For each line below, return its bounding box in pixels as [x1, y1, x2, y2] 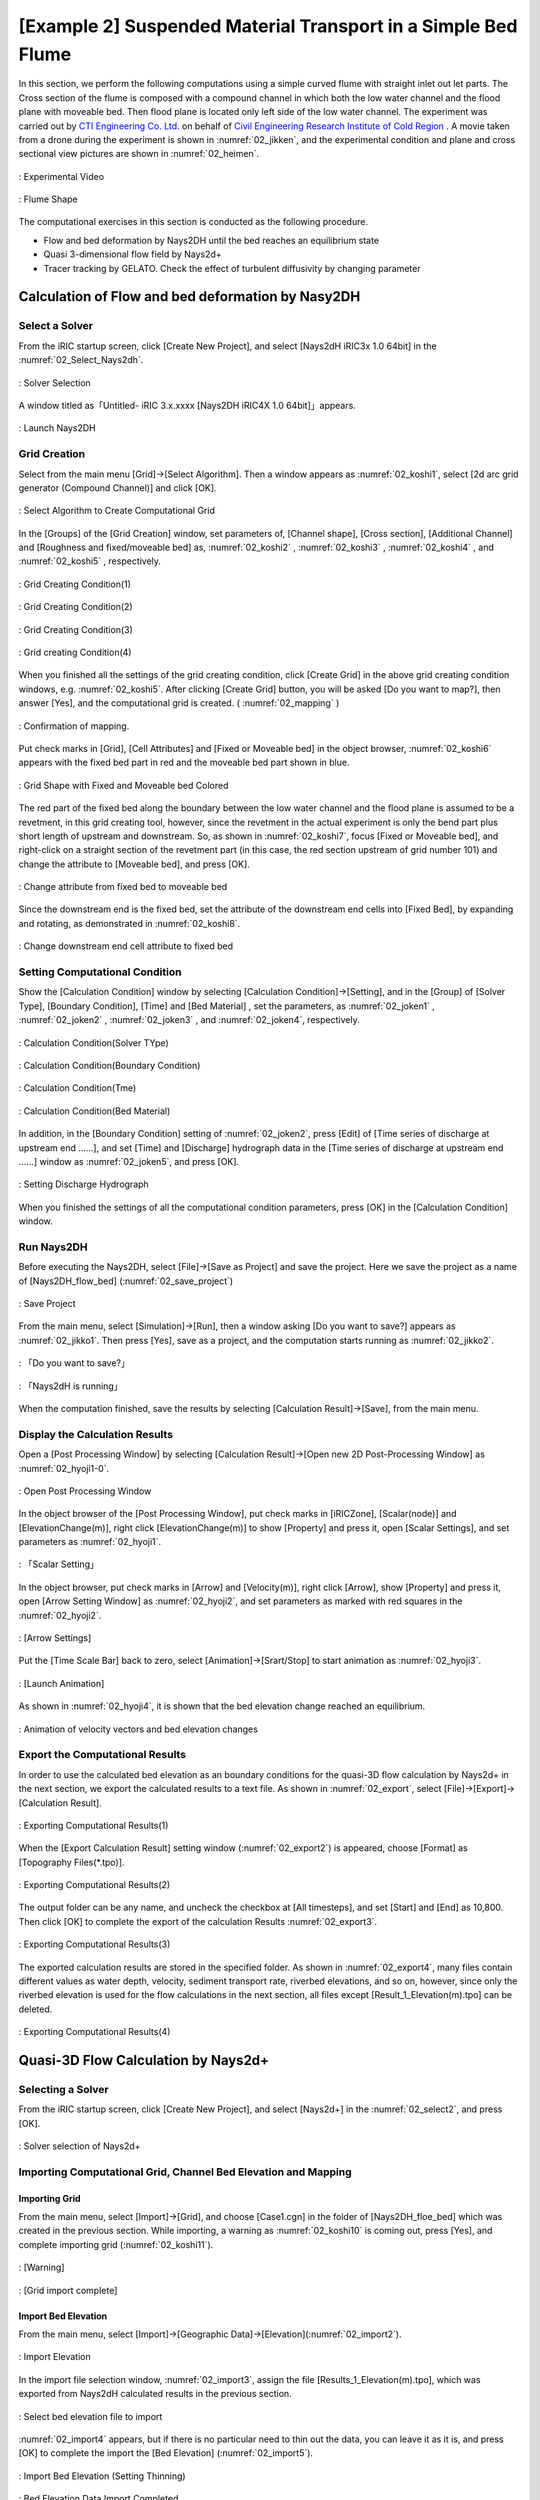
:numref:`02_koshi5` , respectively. [18, 555, 162, 567]
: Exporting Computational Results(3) [18, 1938, 171, 1950]
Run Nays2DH [18, 1240, 89, 1254]
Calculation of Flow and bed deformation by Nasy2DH [18, 288, 361, 305]
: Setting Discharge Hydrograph [18, 1178, 149, 1190]
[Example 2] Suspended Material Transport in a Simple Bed [18, 15, 518, 37]
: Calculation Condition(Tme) [18, 1082, 137, 1094]
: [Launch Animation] [18, 1677, 105, 1689]
